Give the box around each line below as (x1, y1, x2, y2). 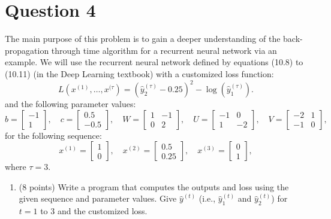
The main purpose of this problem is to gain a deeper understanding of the (5, 32, 281, 45)
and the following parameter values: (5, 98, 136, 109)
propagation (5, 44, 49, 56)
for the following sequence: (5, 129, 102, 141)
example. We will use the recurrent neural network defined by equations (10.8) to (5, 56, 303, 68)
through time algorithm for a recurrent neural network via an (51, 44, 277, 56)
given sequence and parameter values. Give (19, 192, 177, 205)
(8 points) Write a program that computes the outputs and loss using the (19, 180, 289, 193)
